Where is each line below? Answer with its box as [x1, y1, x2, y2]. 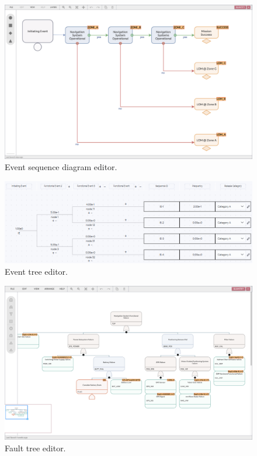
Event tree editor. [5, 265, 68, 277]
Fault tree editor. [5, 441, 66, 454]
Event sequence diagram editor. [5, 161, 117, 173]
